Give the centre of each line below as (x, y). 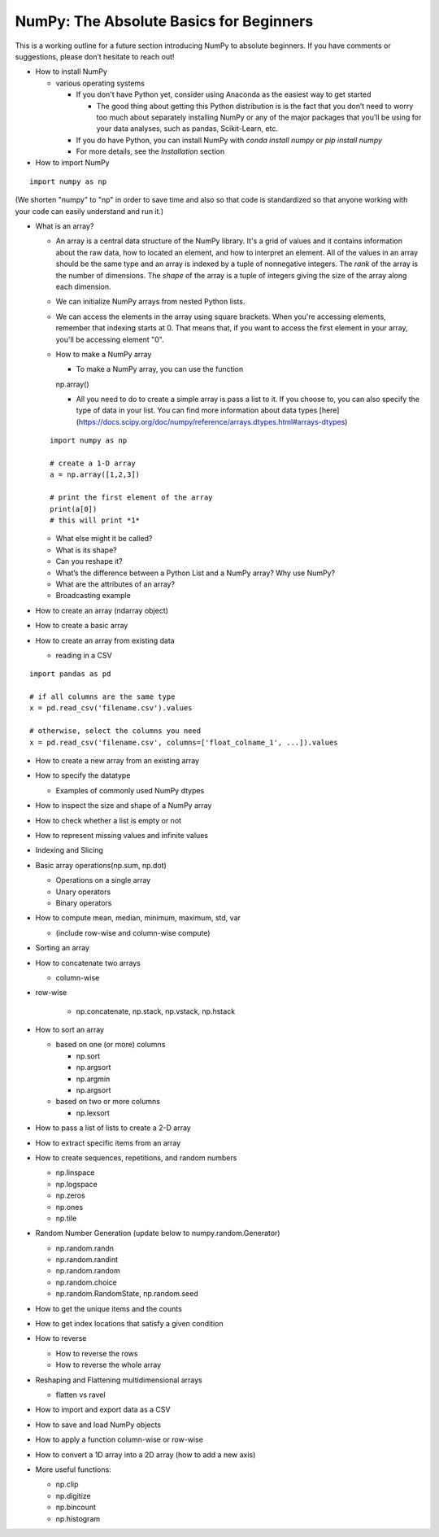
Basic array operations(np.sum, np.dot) (101, 865)
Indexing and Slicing (69, 850)
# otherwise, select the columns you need (115, 731)
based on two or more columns (108, 1102)
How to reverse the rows (97, 1353)
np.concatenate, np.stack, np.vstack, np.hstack (156, 1011)
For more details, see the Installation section (150, 151)
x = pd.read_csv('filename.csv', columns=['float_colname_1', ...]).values (184, 742)
